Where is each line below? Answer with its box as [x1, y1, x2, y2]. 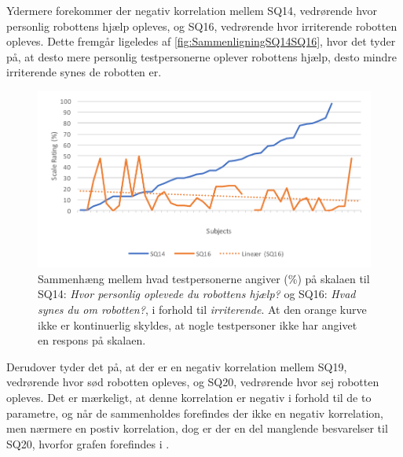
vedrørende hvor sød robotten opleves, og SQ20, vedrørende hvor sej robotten [6, 374, 379, 390]
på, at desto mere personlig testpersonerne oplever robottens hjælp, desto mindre [6, 48, 397, 64]
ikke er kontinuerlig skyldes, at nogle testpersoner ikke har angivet [38, 316, 357, 333]
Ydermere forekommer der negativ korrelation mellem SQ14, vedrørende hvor [6, 2, 378, 18]
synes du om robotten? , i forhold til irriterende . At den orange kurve [38, 301, 367, 318]
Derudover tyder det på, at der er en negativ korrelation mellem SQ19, [6, 358, 347, 374]
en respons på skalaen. [38, 332, 146, 348]
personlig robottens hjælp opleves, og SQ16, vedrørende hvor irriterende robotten [6, 17, 398, 34]
